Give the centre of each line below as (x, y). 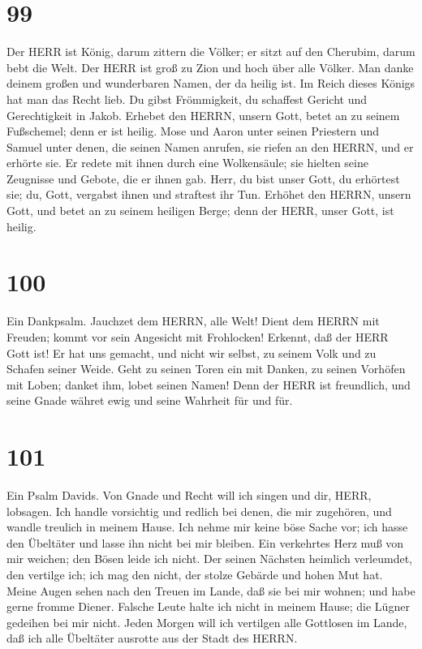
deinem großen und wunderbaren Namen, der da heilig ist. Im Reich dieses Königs (211, 83)
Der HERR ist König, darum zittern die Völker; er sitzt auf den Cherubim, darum (211, 52)
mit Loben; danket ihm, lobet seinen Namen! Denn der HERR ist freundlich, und (209, 384)
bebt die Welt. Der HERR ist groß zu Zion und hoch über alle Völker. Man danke (210, 67)
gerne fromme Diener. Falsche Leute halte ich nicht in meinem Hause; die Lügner (208, 606)
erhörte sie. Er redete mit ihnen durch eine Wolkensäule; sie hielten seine (187, 163)
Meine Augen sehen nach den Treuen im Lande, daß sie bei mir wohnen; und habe (211, 590)
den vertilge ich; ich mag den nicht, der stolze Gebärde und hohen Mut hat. (195, 575)
